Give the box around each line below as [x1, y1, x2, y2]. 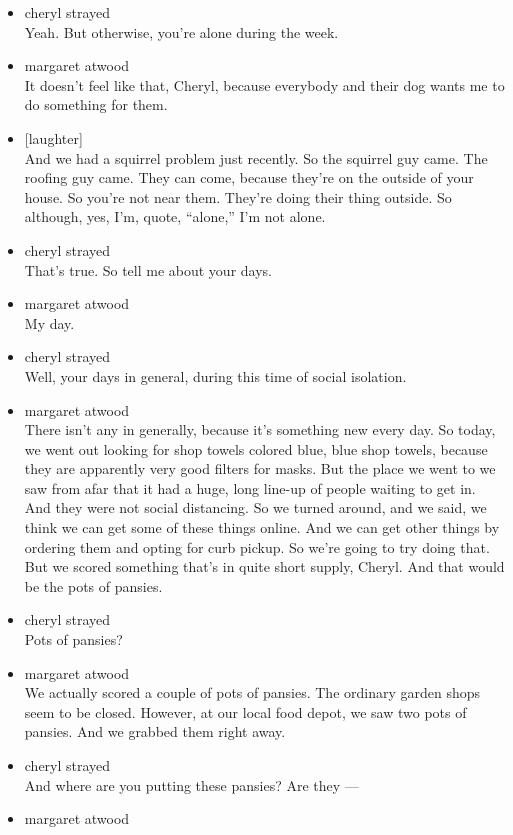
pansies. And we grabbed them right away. [24, 721, 286, 742]
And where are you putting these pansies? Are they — [24, 774, 359, 795]
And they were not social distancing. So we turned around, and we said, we [24, 497, 487, 518]
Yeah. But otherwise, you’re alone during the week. [24, 21, 339, 42]
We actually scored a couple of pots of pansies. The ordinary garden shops [24, 682, 481, 703]
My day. [24, 312, 75, 333]
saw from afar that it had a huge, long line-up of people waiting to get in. [24, 477, 476, 498]
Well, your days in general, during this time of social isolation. [24, 365, 407, 386]
